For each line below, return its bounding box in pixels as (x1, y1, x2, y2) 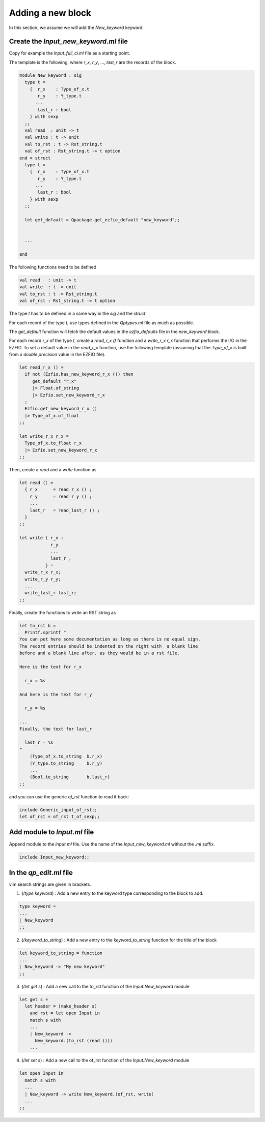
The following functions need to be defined (9, 264, 97, 270)
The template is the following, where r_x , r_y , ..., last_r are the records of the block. (9, 59, 176, 65)
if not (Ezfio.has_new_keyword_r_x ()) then (25, 371, 133, 377)
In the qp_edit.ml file (9, 868, 73, 877)
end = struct (19, 155, 51, 161)
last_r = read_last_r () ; (29, 507, 100, 513)
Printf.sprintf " (25, 630, 66, 636)
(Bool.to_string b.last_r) (29, 774, 110, 780)
